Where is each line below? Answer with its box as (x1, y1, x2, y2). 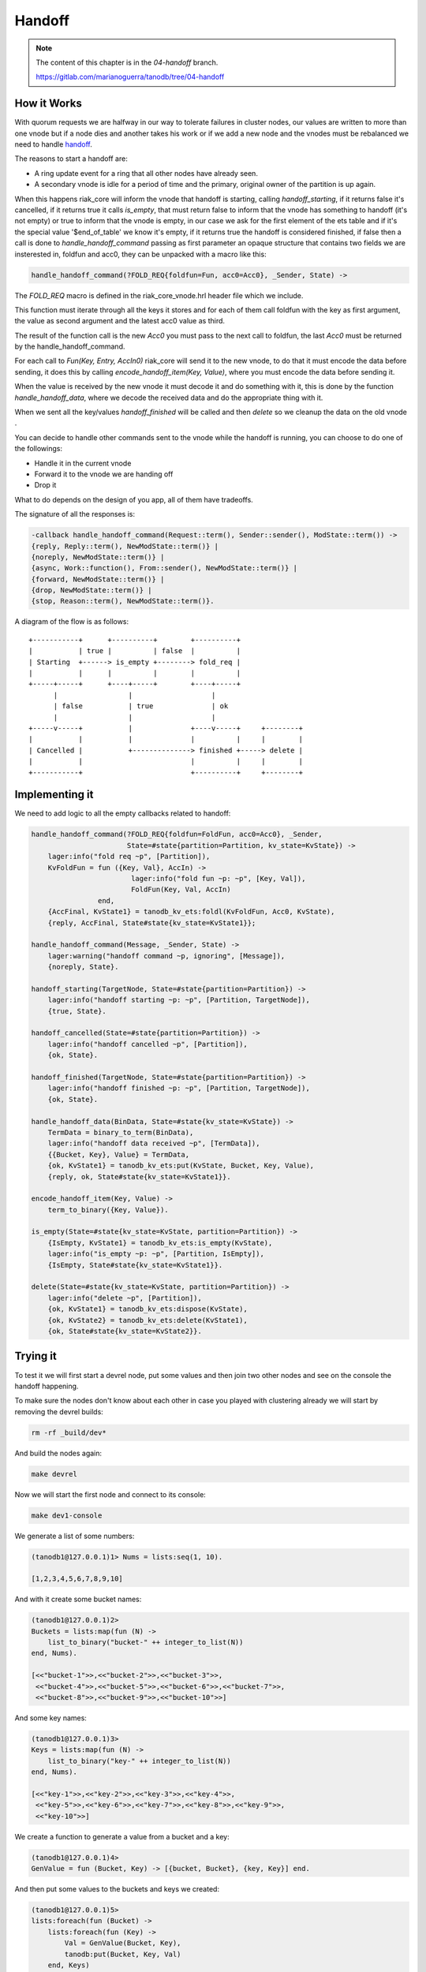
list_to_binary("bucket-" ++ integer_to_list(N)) (47, 1638, 244, 1647)
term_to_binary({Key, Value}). (47, 1205, 169, 1214)
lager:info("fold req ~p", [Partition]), (47, 852, 211, 861)
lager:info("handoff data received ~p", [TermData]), (47, 1139, 260, 1148)
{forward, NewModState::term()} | (31, 574, 165, 584)
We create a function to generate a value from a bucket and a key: (14, 1832, 230, 1841)
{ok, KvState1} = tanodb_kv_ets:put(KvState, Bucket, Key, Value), (47, 1161, 315, 1171)
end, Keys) (47, 1961, 90, 1970)
